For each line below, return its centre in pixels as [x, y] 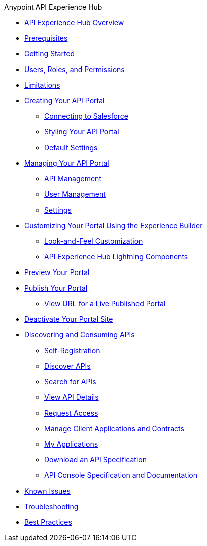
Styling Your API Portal [82, 132]
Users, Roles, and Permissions [75, 69]
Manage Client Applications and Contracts [114, 428]
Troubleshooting [51, 506]
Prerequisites [46, 38]
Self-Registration [72, 350]
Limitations [42, 85]
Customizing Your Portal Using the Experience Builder [114, 225]
